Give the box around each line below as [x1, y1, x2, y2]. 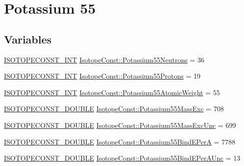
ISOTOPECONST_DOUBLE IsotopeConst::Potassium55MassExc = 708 [4, 104, 224, 114]
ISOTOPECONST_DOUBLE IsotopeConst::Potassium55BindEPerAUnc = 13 [4, 153, 241, 163]
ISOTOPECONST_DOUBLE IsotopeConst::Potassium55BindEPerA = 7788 [4, 136, 236, 146]
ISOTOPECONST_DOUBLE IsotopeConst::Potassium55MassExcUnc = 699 [4, 120, 236, 130]
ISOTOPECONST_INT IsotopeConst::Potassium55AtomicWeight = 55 [4, 87, 220, 97]
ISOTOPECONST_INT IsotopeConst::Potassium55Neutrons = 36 [4, 54, 204, 64]
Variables [4, 31, 52, 46]
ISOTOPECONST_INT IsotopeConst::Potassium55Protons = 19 [4, 71, 201, 81]
